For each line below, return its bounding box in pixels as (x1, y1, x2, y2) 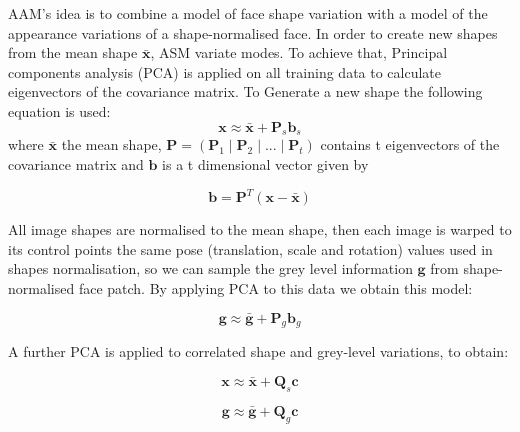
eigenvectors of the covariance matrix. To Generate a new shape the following (8, 81, 483, 102)
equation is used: (8, 100, 111, 121)
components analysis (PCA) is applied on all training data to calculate (8, 61, 442, 82)
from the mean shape (8, 42, 138, 63)
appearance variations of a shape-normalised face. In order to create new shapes (8, 22, 498, 43)
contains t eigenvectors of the (320, 134, 500, 155)
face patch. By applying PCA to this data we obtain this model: (78, 277, 473, 298)
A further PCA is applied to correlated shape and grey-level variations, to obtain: (8, 341, 509, 362)
